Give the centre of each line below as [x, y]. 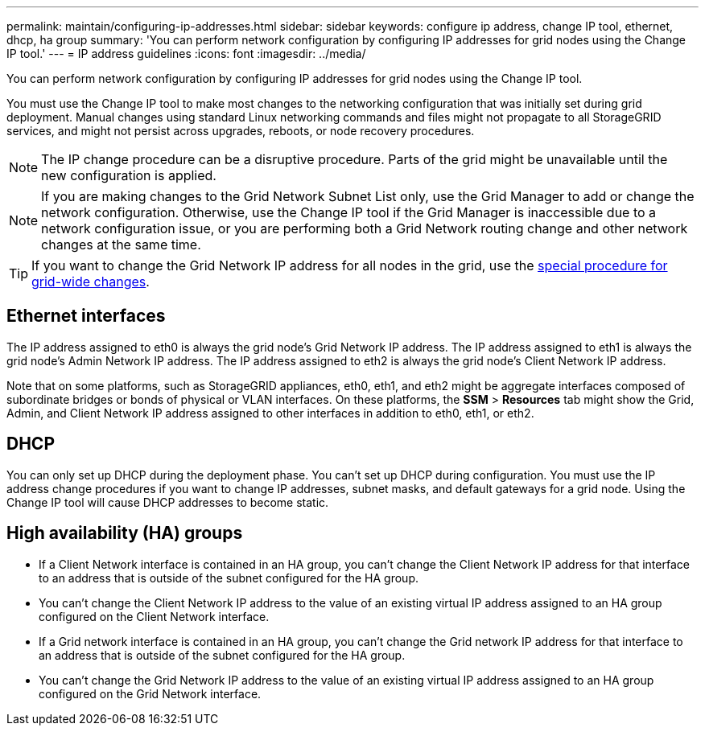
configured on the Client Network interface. [154, 616]
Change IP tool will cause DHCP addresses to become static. [168, 502]
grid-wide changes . [91, 282]
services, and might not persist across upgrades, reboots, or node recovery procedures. [241, 131]
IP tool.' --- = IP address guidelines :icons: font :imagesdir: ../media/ [186, 53]
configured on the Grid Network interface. [150, 693]
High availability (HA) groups [125, 533]
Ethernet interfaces [86, 316]
